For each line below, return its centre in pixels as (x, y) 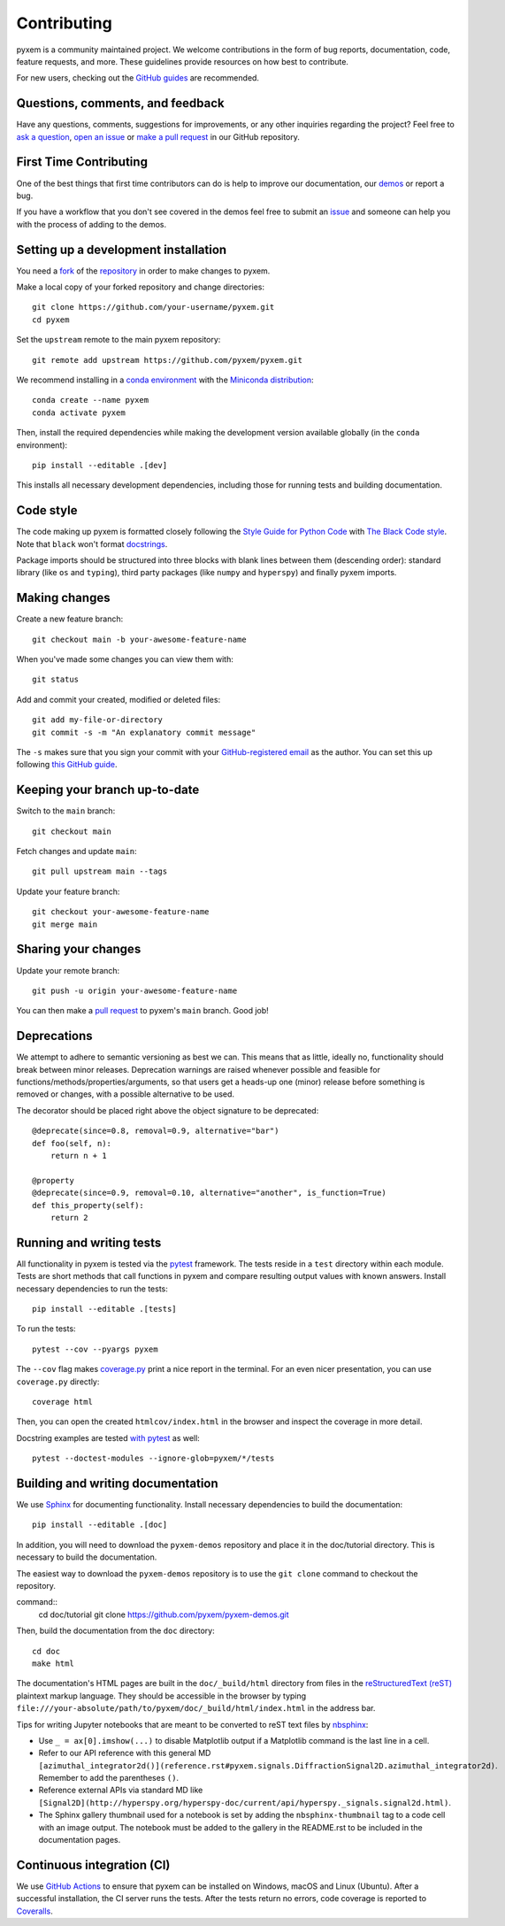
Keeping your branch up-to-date (108, 790)
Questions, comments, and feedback (120, 103)
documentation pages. (80, 1840)
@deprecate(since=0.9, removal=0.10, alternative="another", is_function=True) (209, 1193)
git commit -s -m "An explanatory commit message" (144, 732)
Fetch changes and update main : (77, 851)
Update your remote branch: (68, 970)
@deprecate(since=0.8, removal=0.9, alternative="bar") (156, 1131)
